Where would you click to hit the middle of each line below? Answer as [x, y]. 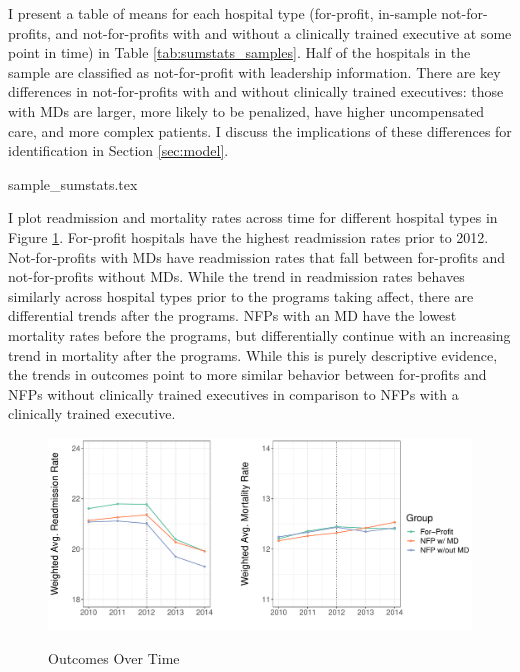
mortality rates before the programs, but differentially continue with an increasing [259, 334]
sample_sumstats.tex [73, 183]
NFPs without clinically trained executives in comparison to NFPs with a [233, 393]
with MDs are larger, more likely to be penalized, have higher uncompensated [246, 110]
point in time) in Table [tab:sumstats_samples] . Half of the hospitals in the [239, 52]
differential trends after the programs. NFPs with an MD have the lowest [232, 315]
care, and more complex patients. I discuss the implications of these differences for [260, 130]
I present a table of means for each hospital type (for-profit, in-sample [222, 13]
